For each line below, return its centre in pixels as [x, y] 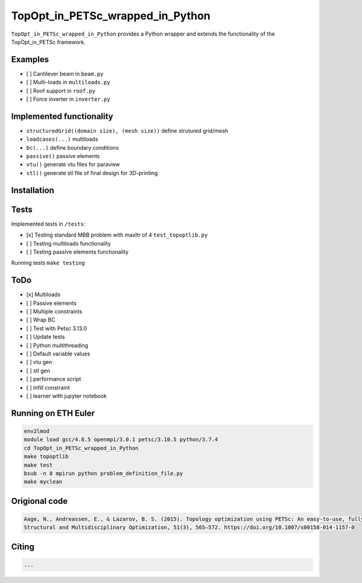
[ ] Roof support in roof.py [61, 91]
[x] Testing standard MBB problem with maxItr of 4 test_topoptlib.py [117, 235]
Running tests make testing [48, 263]
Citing [23, 546]
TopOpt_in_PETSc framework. [48, 42]
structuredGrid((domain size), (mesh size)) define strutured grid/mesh [127, 130]
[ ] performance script [54, 379]
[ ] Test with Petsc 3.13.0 [57, 328]
